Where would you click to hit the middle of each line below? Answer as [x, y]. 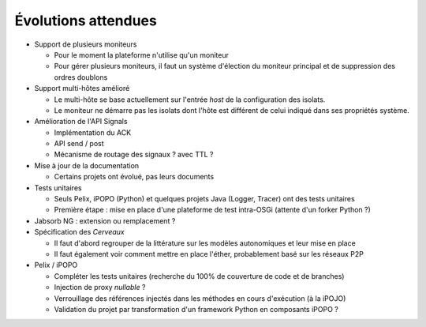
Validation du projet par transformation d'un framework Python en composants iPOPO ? [196, 309]
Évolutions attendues [86, 21]
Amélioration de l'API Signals [81, 122]
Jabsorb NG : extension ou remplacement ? [105, 220]
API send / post [79, 144]
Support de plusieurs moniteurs [86, 44]
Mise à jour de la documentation [87, 165]
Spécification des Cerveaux [80, 232]
